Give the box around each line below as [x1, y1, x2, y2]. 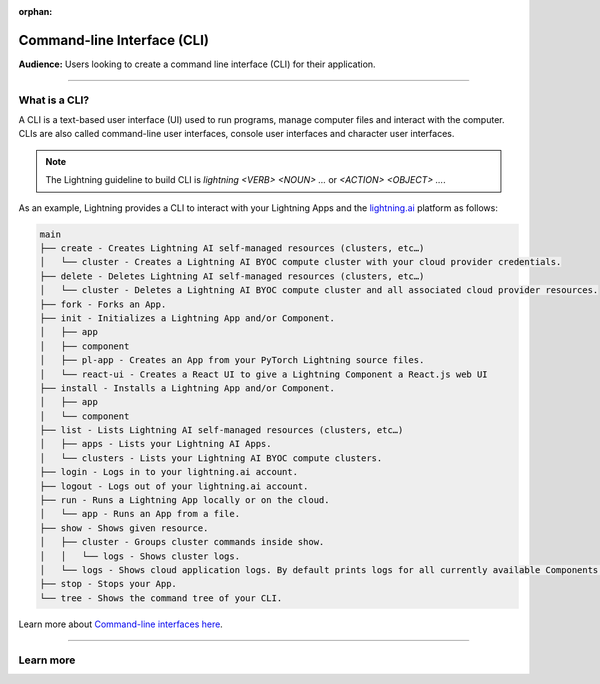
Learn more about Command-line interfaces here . [18, 618, 224, 630]
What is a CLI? [18, 93, 90, 107]
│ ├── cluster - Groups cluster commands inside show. [39, 536, 325, 548]
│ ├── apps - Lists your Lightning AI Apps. [39, 438, 272, 450]
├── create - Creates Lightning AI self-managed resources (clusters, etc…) [39, 242, 425, 254]
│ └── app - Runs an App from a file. [39, 508, 240, 520]
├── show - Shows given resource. [39, 522, 209, 534]
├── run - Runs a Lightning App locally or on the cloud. [39, 495, 330, 506]
